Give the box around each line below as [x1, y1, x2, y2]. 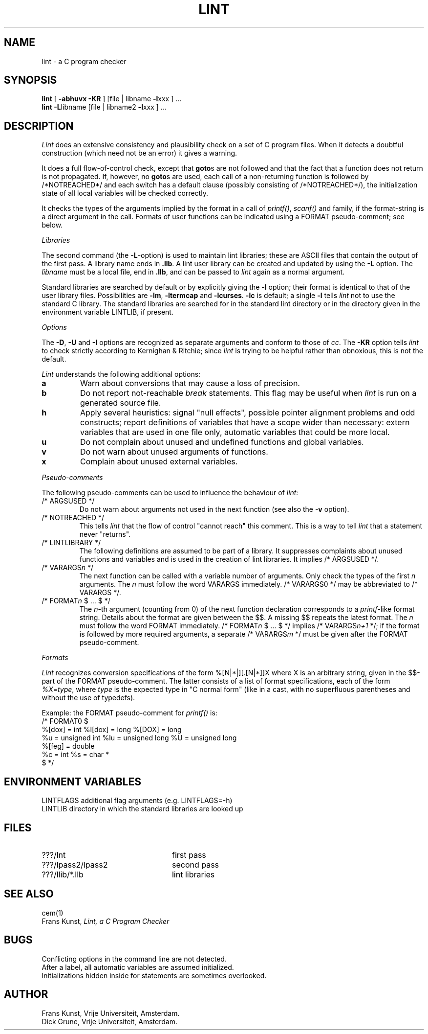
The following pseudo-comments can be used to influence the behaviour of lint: [42, 488, 299, 497]
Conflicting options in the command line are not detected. [42, 954, 227, 963]
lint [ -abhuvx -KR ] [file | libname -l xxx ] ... [42, 94, 182, 103]
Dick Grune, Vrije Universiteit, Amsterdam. [42, 1017, 177, 1026]
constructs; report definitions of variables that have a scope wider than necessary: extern [80, 417, 410, 428]
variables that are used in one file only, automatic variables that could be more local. [80, 427, 390, 437]
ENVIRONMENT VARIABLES [4, 775, 141, 788]
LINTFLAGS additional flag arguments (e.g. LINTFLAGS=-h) [42, 796, 233, 805]
